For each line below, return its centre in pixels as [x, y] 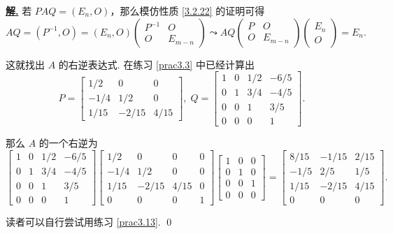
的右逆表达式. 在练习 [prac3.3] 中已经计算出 [156, 64]
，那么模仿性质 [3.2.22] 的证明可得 [187, 10]
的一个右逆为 [68, 143]
